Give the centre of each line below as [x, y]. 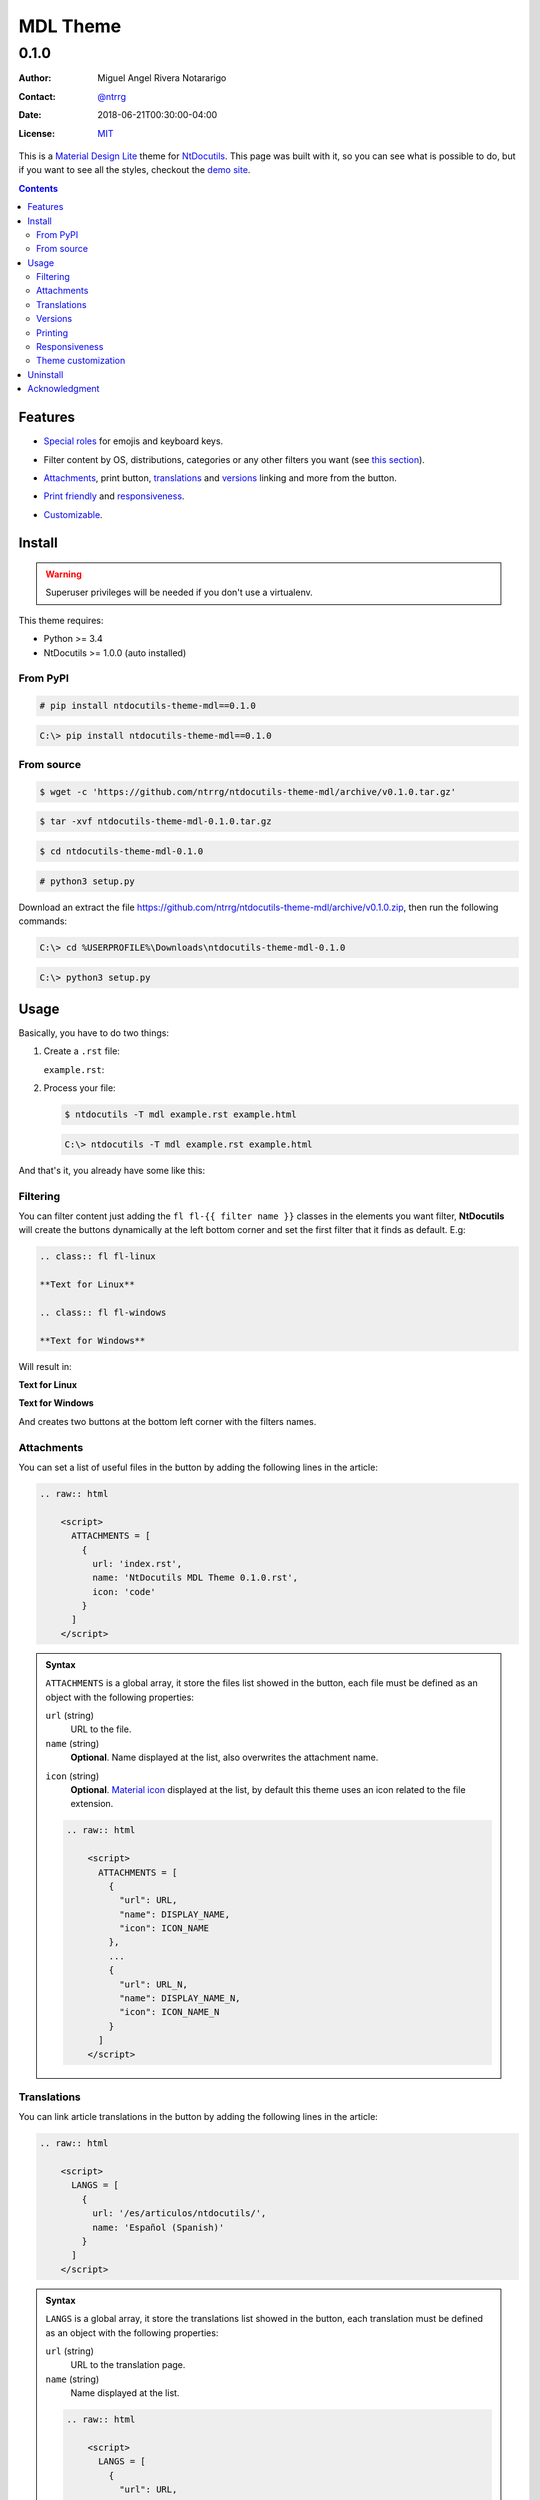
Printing [52, 332]
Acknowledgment [63, 389]
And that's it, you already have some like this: [112, 1170]
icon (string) [72, 1776]
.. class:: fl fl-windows [103, 1312]
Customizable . [73, 514]
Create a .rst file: [81, 1051]
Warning [63, 574]
